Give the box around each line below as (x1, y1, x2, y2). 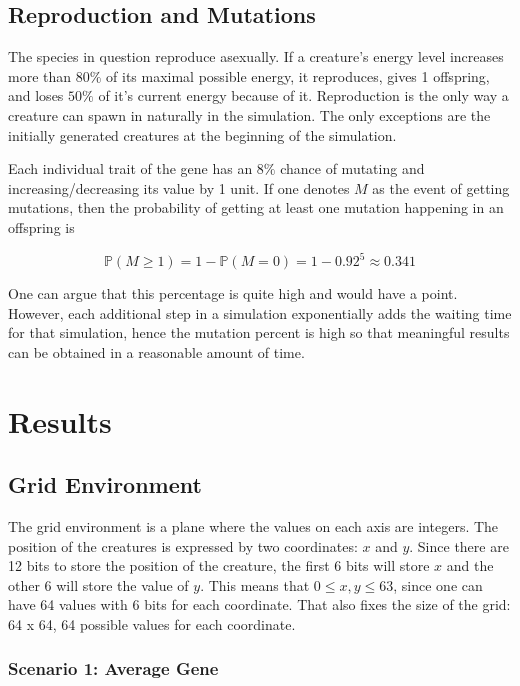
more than (8, 65, 72, 86)
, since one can (393, 574, 483, 595)
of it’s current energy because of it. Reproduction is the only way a (98, 85, 509, 106)
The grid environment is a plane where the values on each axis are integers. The (8, 516, 499, 536)
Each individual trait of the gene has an (8, 158, 253, 179)
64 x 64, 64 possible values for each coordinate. (8, 613, 296, 634)
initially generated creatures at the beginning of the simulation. (8, 124, 397, 145)
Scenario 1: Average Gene (8, 656, 219, 681)
